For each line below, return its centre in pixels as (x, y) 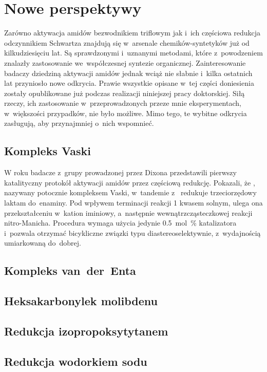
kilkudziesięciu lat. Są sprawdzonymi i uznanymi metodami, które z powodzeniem (133, 53)
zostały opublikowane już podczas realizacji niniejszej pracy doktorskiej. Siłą (125, 93)
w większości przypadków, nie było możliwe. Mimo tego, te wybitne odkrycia (126, 113)
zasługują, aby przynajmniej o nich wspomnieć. (79, 123)
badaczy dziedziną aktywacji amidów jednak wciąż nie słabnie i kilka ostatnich (128, 73)
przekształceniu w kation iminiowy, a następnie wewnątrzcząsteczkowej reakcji (128, 212)
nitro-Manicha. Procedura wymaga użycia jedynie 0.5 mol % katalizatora (120, 223)
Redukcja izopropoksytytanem (86, 331)
